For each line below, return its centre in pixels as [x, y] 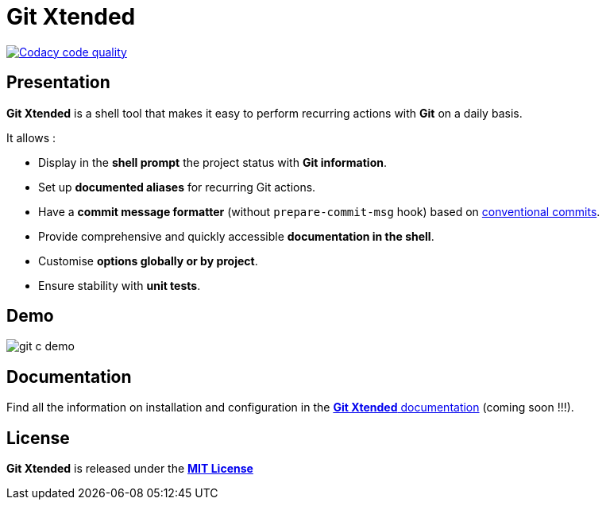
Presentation [58, 83]
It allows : [31, 137]
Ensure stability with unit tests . [120, 285]
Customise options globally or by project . [148, 261]
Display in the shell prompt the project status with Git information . [212, 162]
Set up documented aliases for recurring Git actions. [177, 187]
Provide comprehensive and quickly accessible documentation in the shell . [236, 236]
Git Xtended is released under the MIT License [130, 469]
